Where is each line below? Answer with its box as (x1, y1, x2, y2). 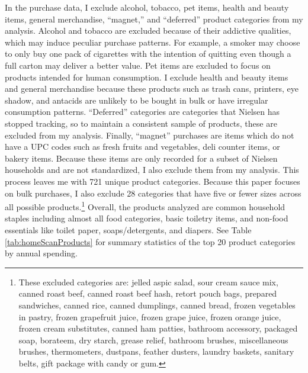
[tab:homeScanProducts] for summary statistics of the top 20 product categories (5, 235, 296, 247)
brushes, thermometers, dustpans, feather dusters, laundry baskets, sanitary (18, 345, 294, 358)
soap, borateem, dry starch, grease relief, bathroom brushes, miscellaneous (18, 333, 288, 346)
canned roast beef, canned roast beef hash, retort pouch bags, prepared (18, 287, 277, 300)
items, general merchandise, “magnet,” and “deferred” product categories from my (5, 12, 303, 25)
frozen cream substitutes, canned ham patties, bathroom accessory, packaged (18, 322, 298, 335)
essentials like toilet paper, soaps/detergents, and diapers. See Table (5, 223, 252, 236)
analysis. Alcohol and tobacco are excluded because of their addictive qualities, (5, 24, 291, 37)
